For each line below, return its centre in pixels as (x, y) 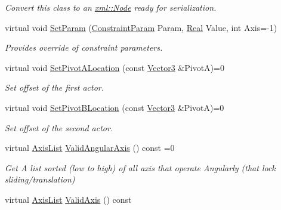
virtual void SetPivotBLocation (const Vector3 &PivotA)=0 (115, 107)
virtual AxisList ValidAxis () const (68, 199)
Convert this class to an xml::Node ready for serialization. (111, 7)
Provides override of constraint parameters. (84, 47)
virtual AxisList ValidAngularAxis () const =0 (90, 148)
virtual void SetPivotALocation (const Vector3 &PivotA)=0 (115, 67)
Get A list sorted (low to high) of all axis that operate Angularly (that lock (140, 167)
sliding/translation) (40, 179)
